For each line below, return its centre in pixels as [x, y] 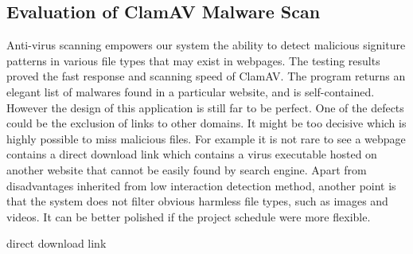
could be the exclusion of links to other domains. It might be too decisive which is [206, 123]
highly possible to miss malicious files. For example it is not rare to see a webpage [206, 138]
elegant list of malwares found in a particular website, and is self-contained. [191, 91]
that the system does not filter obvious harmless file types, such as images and [197, 201]
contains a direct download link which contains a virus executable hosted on [192, 154]
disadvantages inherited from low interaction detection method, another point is [201, 185]
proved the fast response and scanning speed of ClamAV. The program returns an [206, 76]
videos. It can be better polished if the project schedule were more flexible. [189, 216]
